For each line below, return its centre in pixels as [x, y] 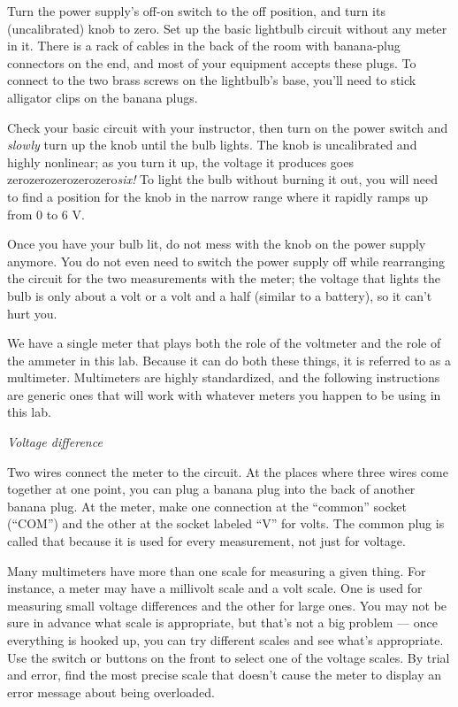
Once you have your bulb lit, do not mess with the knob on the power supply [217, 244]
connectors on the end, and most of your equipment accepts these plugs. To [212, 62]
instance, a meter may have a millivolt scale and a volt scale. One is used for [215, 588]
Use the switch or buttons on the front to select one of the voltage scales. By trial [229, 657]
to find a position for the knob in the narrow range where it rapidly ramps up [218, 196]
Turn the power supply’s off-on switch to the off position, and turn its [196, 11]
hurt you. [32, 313]
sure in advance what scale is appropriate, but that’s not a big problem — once [222, 622]
